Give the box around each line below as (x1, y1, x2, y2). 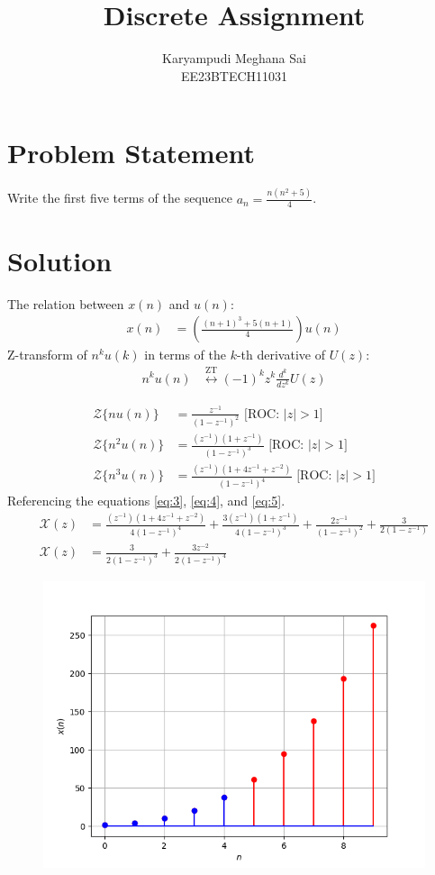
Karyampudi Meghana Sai (162, 49, 306, 68)
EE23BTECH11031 (180, 66, 288, 85)
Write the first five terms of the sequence (7, 188, 232, 207)
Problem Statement (7, 134, 255, 171)
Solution (7, 242, 113, 278)
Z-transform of (7, 345, 87, 364)
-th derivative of (236, 345, 325, 364)
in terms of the (144, 345, 226, 364)
